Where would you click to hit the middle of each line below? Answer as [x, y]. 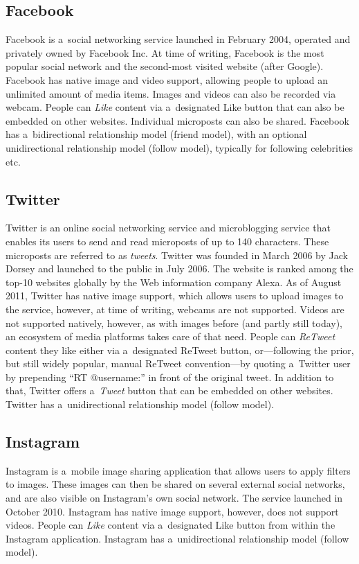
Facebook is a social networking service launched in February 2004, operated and [178, 39]
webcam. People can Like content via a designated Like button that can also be [175, 107]
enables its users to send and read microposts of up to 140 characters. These [167, 241]
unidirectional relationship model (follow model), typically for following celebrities [179, 147]
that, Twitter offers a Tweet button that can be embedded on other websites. [169, 390]
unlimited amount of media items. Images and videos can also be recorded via [171, 93]
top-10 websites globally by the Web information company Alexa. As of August [174, 282]
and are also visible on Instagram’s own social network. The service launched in [174, 498]
